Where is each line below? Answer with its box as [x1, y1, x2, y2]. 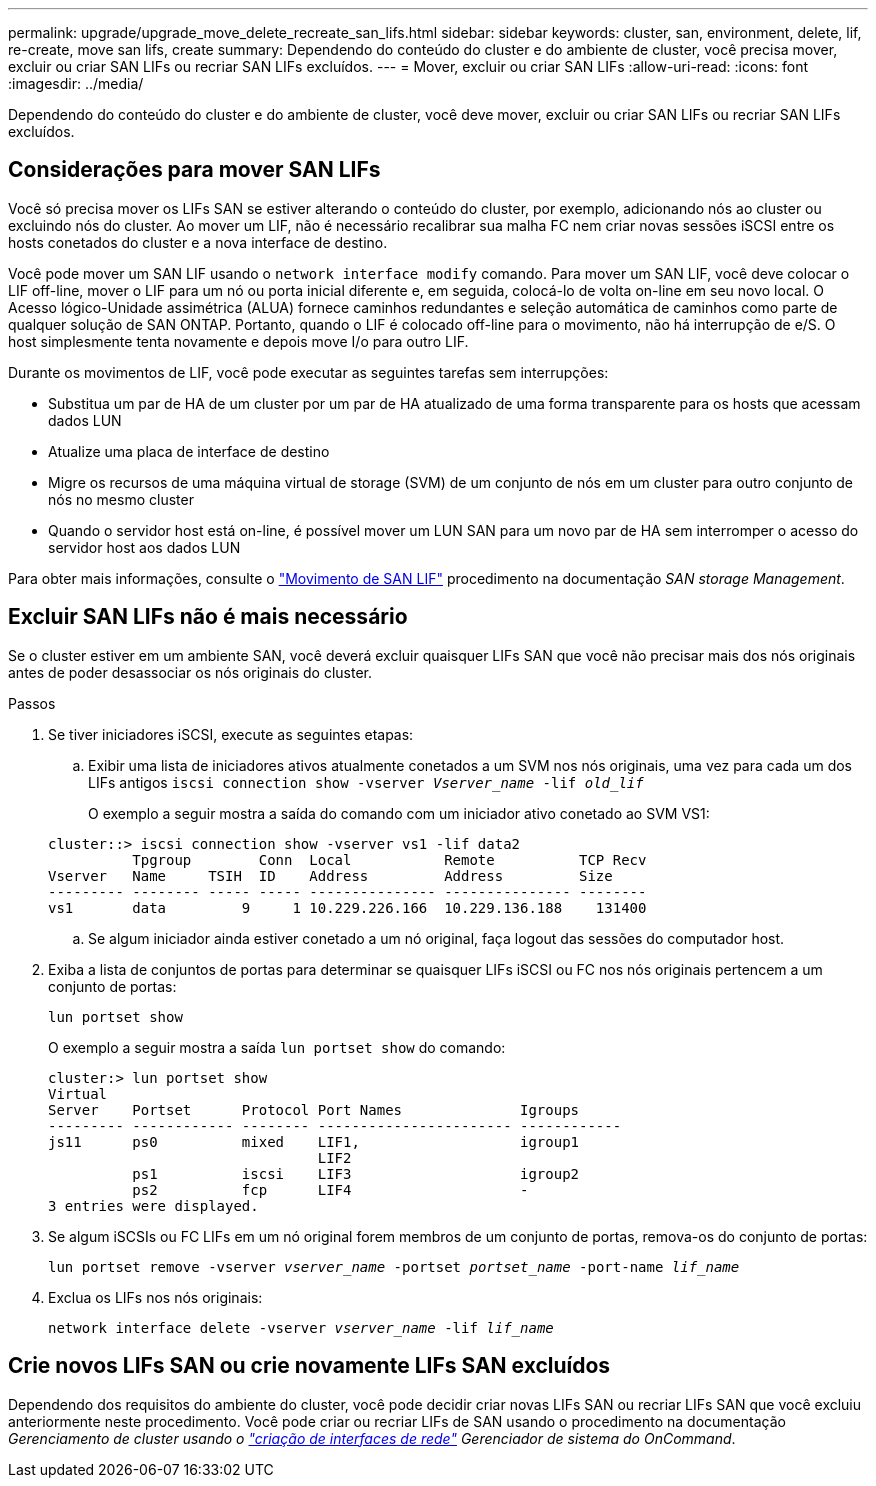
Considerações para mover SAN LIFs [8, 157, 381, 183]
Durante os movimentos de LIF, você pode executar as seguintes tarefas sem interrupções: [8, 363, 609, 381]
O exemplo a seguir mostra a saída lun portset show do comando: [48, 1038, 506, 1056]
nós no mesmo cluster [48, 490, 194, 508]
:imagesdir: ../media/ [8, 75, 144, 92]
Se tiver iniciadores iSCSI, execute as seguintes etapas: [48, 725, 414, 743]
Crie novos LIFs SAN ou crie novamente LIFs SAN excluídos [8, 1353, 611, 1379]
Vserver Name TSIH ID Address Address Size [48, 867, 613, 884]
